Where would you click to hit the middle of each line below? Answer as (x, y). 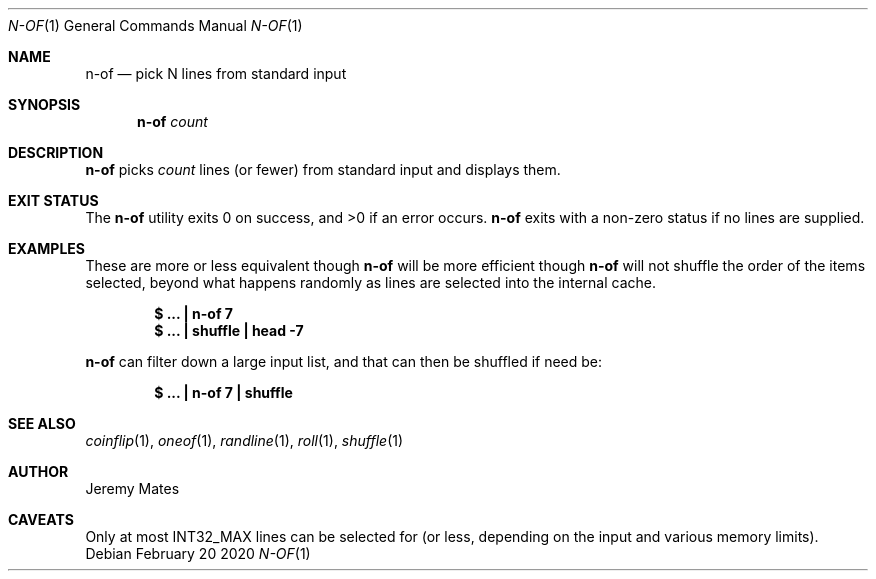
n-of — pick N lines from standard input (216, 73)
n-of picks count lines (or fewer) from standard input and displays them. (323, 169)
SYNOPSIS (44, 104)
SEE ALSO (42, 423)
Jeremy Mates (132, 488)
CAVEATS (41, 519)
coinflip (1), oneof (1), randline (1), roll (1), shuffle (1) (244, 440)
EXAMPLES (46, 248)
